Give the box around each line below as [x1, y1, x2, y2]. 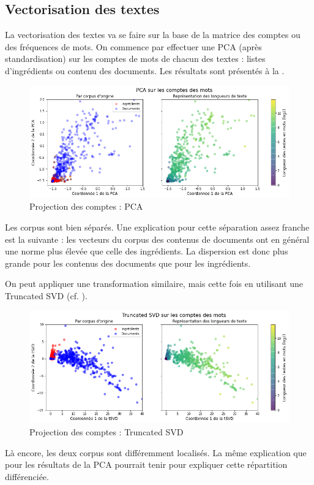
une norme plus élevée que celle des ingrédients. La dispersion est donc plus [5, 245, 288, 258]
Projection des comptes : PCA [29, 200, 143, 213]
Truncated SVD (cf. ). [5, 289, 88, 302]
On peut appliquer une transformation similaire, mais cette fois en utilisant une [5, 277, 304, 290]
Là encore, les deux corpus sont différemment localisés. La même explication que [5, 446, 307, 459]
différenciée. [5, 470, 49, 483]
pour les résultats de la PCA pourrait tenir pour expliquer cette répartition [5, 458, 288, 471]
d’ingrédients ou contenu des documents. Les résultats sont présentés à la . [5, 64, 285, 77]
